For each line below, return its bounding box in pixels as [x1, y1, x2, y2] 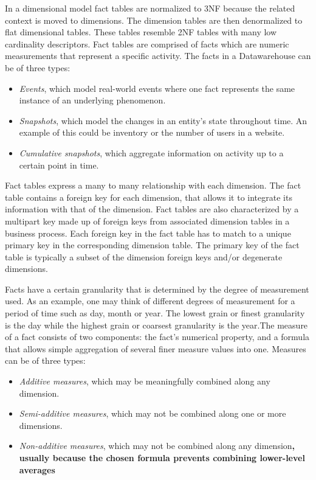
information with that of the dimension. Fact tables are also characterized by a [5, 203, 299, 215]
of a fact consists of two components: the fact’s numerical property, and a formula [5, 330, 310, 343]
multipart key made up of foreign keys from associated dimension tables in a [5, 214, 290, 227]
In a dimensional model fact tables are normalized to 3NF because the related [5, 2, 295, 14]
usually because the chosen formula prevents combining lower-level [19, 451, 305, 464]
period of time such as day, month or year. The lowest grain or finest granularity [5, 307, 305, 319]
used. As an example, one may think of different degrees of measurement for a [5, 294, 295, 307]
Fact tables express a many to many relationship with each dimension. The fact [5, 179, 301, 192]
